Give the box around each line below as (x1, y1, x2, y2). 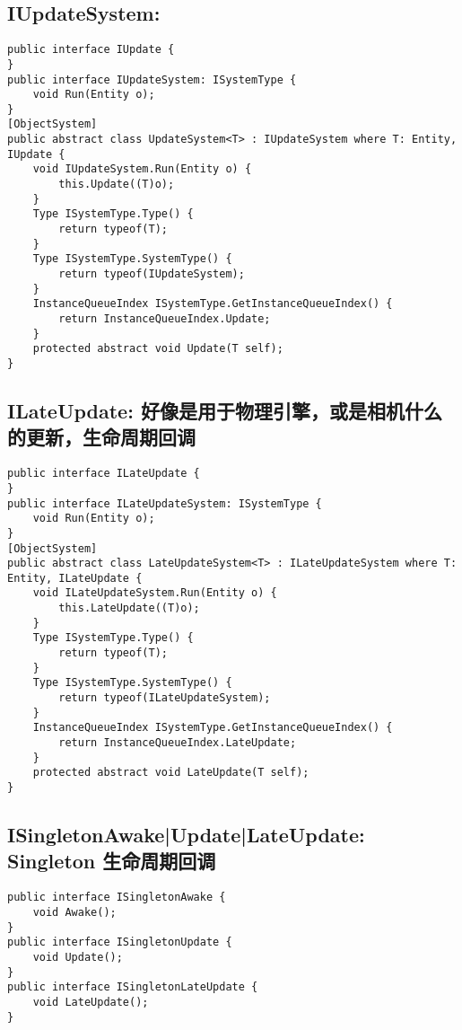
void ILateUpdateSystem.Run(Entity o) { (32, 586, 277, 600)
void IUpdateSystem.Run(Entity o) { (32, 163, 252, 176)
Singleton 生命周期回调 (7, 847, 216, 875)
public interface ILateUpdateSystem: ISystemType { (7, 497, 322, 510)
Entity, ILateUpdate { (7, 571, 143, 585)
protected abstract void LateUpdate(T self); (32, 766, 309, 779)
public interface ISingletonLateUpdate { (7, 981, 258, 994)
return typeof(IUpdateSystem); (58, 268, 245, 281)
